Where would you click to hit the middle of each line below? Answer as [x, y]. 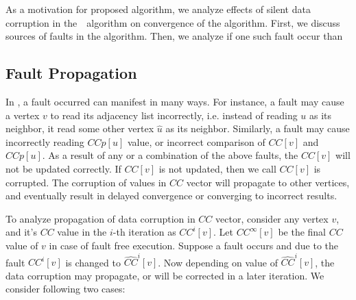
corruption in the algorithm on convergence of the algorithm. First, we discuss [173, 22]
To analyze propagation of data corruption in [100, 218]
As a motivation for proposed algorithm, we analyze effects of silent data [158, 9]
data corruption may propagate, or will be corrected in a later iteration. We [165, 275]
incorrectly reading [45, 141]
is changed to [93, 262]
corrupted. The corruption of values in [86, 182]
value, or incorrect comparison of [196, 141]
